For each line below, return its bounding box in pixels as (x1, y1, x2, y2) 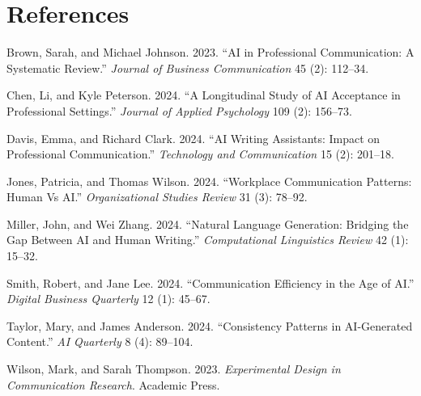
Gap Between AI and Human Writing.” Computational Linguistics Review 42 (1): (6, 231, 409, 248)
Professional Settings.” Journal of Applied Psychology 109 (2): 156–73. (6, 102, 352, 119)
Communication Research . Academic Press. (6, 376, 220, 393)
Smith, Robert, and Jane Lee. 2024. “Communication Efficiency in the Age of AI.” (6, 274, 415, 291)
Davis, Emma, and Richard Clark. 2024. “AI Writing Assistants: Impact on (6, 129, 381, 146)
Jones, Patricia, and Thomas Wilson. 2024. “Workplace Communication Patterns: (6, 172, 412, 189)
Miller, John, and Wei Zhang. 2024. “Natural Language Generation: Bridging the (6, 215, 409, 232)
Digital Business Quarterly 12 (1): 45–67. (6, 290, 210, 307)
